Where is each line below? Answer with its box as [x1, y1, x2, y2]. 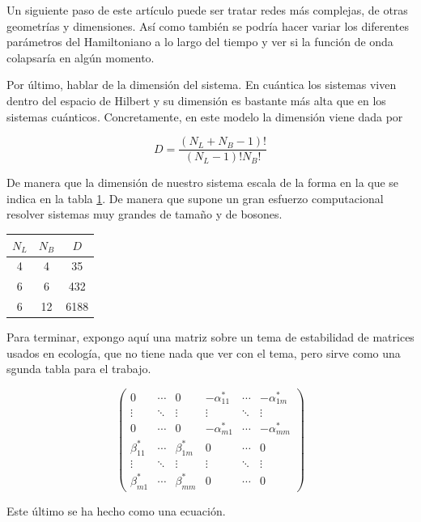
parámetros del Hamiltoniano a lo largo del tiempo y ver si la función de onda [6, 33, 393, 50]
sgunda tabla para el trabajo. [6, 360, 151, 377]
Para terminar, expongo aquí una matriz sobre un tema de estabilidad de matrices [6, 329, 415, 346]
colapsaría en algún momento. [6, 49, 155, 66]
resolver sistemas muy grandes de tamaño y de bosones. [6, 206, 283, 223]
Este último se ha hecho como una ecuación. [6, 502, 226, 519]
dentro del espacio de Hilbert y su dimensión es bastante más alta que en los [6, 91, 386, 108]
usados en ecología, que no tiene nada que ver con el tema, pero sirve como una [6, 344, 401, 361]
